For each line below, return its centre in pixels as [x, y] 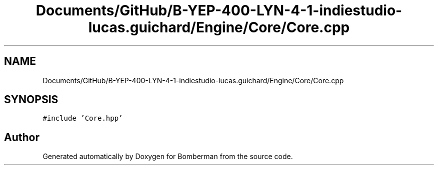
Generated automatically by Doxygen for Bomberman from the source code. [168, 157]
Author [22, 137]
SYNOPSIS [31, 100]
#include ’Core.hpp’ [83, 118]
